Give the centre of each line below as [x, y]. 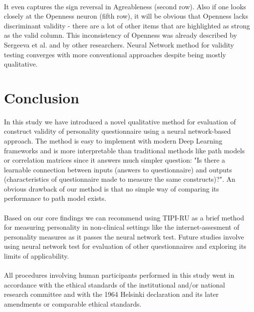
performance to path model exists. [55, 198]
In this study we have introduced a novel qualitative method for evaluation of [120, 121]
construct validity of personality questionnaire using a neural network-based [117, 131]
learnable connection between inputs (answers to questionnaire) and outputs [118, 169]
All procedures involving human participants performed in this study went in [119, 275]
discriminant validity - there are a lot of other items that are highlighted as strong [127, 25]
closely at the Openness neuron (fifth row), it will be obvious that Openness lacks [126, 16]
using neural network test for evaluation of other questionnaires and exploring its [125, 246]
